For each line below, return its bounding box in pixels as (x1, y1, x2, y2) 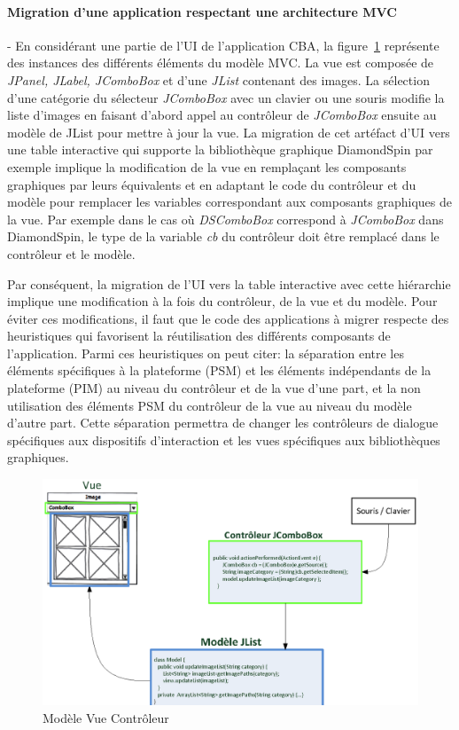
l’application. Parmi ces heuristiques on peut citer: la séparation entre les (7, 343, 404, 362)
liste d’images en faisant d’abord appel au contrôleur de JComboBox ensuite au (7, 106, 437, 124)
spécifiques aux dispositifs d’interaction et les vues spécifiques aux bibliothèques (7, 430, 440, 449)
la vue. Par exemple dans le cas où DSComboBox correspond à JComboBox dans (7, 209, 444, 228)
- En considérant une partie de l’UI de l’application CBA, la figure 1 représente (7, 35, 440, 54)
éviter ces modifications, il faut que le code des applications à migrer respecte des (7, 309, 449, 327)
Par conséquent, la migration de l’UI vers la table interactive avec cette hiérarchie (7, 274, 451, 293)
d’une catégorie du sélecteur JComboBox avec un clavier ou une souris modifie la (7, 88, 445, 106)
